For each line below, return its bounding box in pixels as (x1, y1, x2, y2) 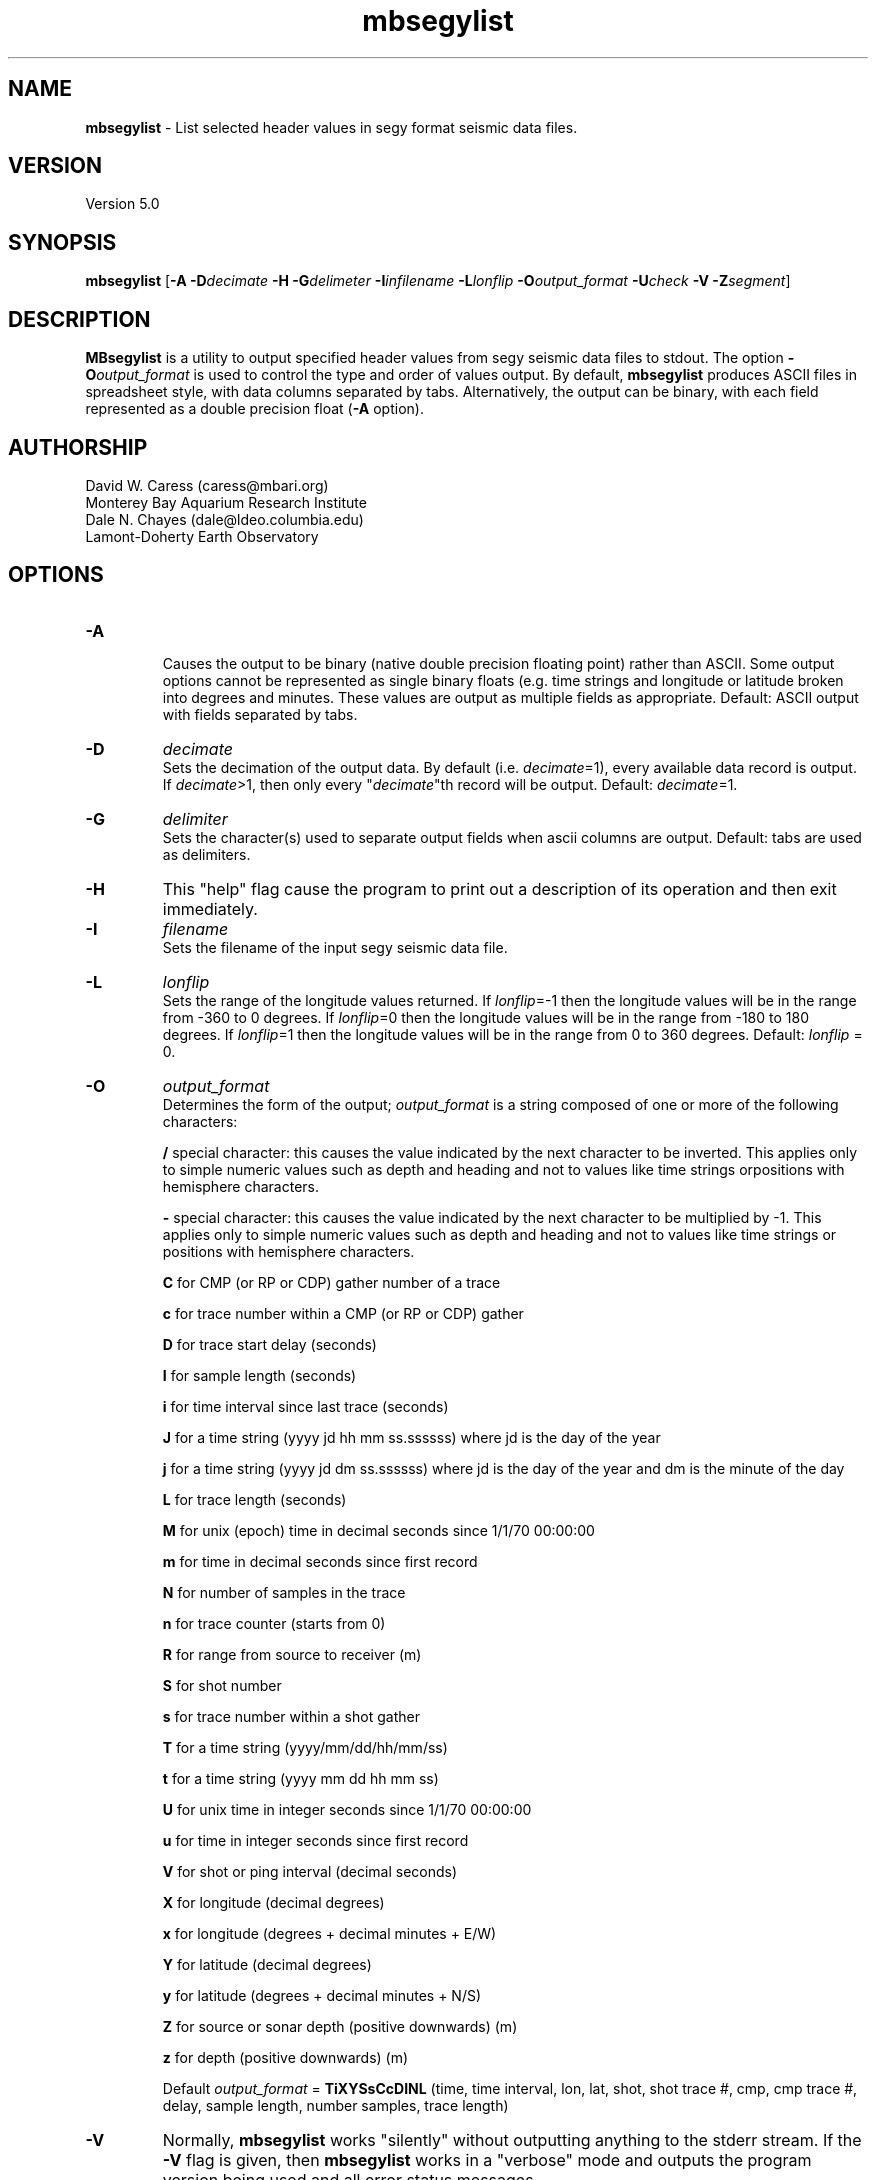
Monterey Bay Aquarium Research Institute (85, 493, 367, 511)
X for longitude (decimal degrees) (162, 1893, 385, 1911)
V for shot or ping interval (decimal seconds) (162, 1862, 458, 1880)
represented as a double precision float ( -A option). (85, 400, 424, 418)
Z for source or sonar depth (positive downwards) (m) (162, 2017, 518, 2035)
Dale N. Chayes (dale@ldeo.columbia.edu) (85, 510, 364, 528)
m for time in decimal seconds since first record (162, 1552, 478, 1570)
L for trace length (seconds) (162, 1490, 347, 1508)
